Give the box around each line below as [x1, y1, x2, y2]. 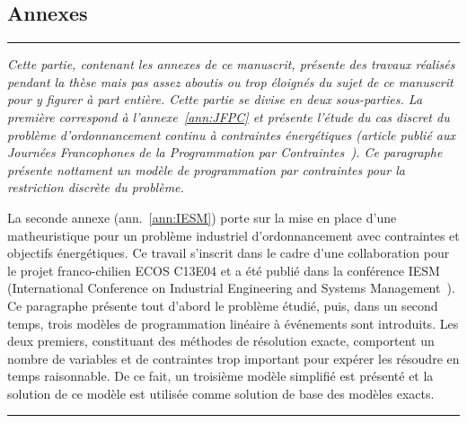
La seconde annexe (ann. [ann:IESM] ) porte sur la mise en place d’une [7, 207, 397, 226]
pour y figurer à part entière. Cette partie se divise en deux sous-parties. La [7, 90, 423, 109]
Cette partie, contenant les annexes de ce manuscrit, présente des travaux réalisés [7, 55, 455, 74]
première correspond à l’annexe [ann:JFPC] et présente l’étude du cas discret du [7, 107, 450, 126]
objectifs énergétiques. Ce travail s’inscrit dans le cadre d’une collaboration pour [7, 243, 450, 262]
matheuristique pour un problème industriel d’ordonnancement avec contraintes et [7, 225, 460, 244]
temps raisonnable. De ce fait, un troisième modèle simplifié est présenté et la [7, 366, 434, 385]
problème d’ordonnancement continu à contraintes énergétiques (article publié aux [7, 125, 456, 144]
